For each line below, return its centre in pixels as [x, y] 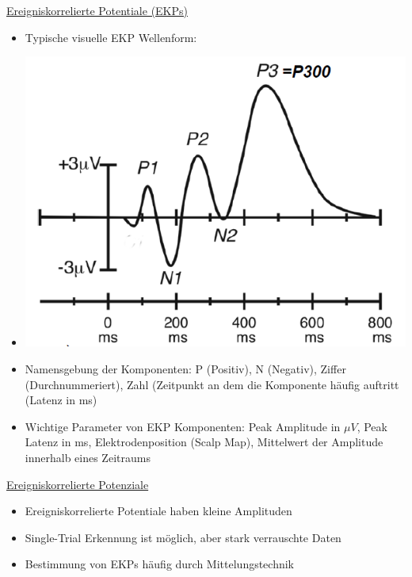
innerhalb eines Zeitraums [88, 457]
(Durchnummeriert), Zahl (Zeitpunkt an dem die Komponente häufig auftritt [212, 384]
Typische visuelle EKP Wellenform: [111, 37]
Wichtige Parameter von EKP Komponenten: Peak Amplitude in [183, 426]
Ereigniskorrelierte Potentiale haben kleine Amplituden [158, 511]
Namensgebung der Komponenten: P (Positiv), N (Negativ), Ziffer [185, 369]
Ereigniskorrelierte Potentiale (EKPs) [97, 10]
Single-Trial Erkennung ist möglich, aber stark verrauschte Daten [183, 537]
